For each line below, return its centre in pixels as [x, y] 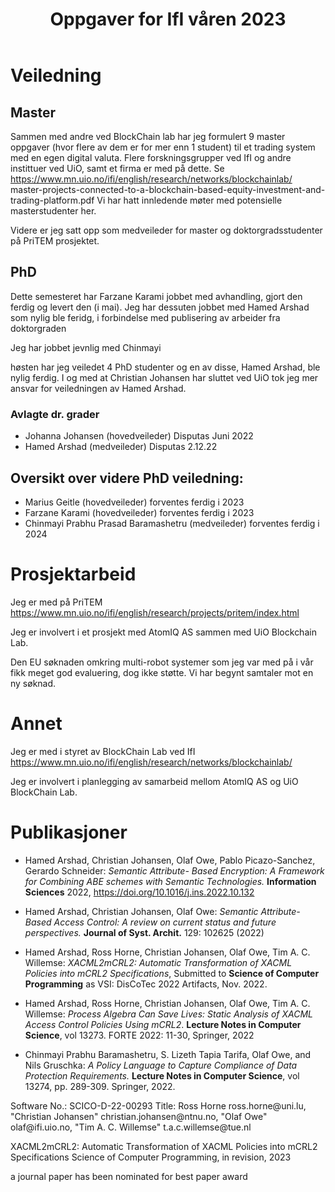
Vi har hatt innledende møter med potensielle [189, 200]
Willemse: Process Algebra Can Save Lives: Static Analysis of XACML [169, 1014]
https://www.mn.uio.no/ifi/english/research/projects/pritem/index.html [155, 612]
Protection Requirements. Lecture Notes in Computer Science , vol [162, 1075]
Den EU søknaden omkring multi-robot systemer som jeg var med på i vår [162, 662]
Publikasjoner [69, 832]
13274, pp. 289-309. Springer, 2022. [100, 1086]
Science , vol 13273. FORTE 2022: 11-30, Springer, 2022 [139, 1035]
